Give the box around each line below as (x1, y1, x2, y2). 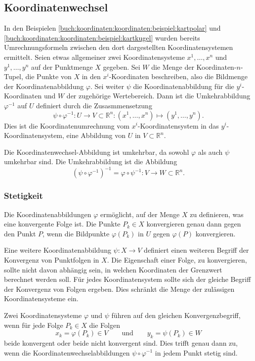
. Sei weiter (90, 81, 125, 91)
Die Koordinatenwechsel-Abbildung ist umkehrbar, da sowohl (4, 146, 189, 157)
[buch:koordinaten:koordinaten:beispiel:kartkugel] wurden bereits (4, 32, 200, 43)
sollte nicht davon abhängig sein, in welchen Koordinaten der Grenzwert (4, 264, 222, 274)
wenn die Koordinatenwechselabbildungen (4, 347, 130, 358)
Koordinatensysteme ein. (4, 293, 79, 304)
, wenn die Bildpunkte (42, 228, 110, 238)
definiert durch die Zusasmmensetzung (36, 100, 152, 110)
